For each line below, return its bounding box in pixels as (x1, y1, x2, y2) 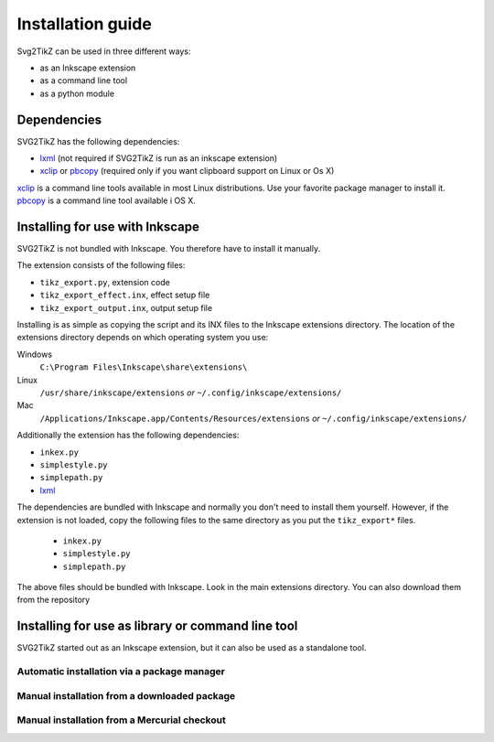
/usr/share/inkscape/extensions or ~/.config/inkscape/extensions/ (39, 387, 342, 398)
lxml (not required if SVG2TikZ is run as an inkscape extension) (39, 153, 278, 164)
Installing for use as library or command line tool (16, 618, 298, 634)
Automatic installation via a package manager (16, 665, 226, 678)
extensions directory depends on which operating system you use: (16, 332, 269, 343)
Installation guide (16, 14, 153, 34)
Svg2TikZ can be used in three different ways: (16, 46, 191, 57)
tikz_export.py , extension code (39, 276, 171, 287)
